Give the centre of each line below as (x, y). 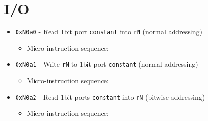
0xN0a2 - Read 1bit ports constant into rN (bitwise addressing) (110, 97)
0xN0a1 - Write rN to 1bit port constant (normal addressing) (107, 64)
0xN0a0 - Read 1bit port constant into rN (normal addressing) (109, 32)
